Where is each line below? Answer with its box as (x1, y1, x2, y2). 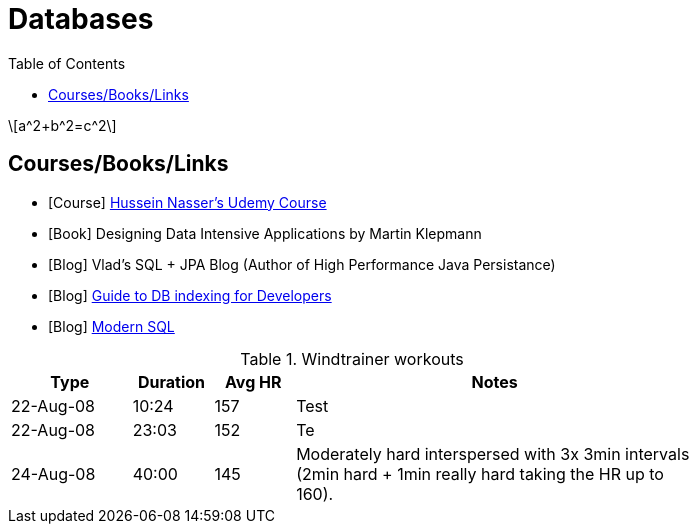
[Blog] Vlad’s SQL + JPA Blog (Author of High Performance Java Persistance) (48, 255, 556, 273)
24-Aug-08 (11, 463, 96, 484)
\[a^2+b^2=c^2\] (8, 116, 117, 134)
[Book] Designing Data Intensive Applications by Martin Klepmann (48, 224, 482, 242)
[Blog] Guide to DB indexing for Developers (48, 286, 332, 304)
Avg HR (225, 371, 282, 392)
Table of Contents (8, 54, 126, 72)
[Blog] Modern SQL (48, 317, 175, 335)
